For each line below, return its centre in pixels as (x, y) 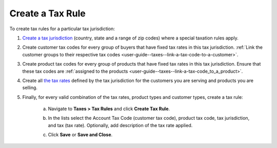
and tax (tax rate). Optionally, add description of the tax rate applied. (120, 125)
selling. (30, 88)
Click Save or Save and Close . (80, 135)
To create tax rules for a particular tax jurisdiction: (62, 29)
